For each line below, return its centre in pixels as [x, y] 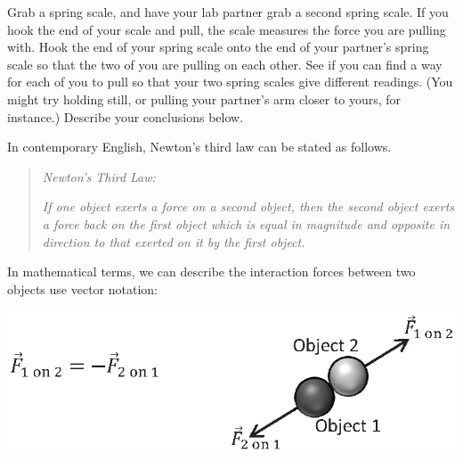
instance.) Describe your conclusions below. [126, 116]
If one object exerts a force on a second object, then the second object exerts [248, 206]
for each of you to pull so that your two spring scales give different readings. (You [230, 82]
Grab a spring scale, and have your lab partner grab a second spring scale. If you [228, 12]
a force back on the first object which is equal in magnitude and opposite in [246, 223]
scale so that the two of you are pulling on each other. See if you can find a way [225, 64]
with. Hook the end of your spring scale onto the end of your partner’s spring [218, 47]
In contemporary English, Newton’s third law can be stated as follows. [199, 147]
